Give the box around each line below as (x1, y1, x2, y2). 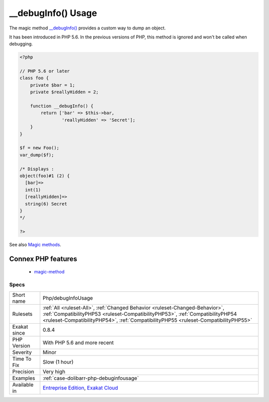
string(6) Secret (25, 201, 67, 206)
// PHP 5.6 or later (19, 68, 70, 74)
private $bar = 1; (30, 82, 75, 88)
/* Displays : (19, 166, 54, 172)
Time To (12, 355, 32, 362)
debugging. (9, 41, 33, 47)
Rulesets (12, 310, 32, 317)
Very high (42, 368, 66, 375)
